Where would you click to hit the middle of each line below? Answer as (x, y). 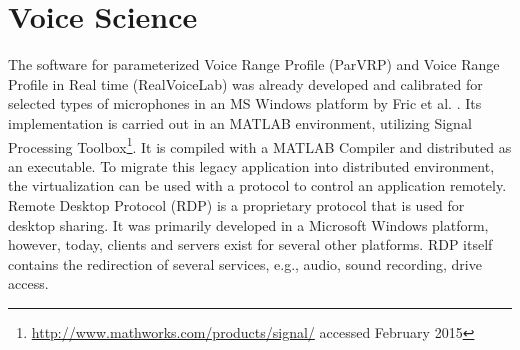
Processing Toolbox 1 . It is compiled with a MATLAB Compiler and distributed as (260, 145)
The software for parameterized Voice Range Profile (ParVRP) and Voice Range (254, 64)
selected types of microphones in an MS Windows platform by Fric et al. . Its (245, 103)
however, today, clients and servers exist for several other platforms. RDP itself (250, 244)
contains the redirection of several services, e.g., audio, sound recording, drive (245, 263)
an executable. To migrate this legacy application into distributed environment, (251, 165)
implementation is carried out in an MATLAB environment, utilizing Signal (240, 122)
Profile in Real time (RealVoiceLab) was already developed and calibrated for (245, 83)
